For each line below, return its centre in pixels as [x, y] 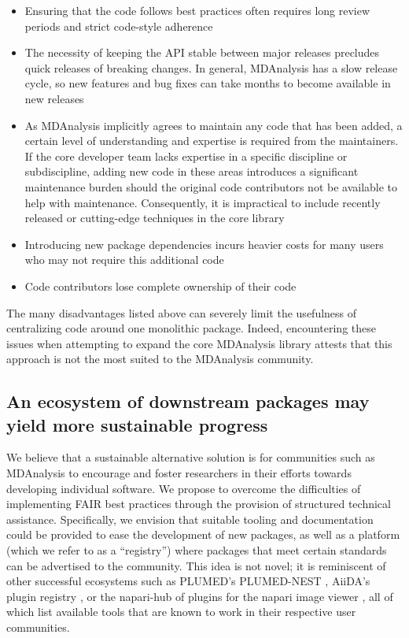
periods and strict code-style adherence [119, 26]
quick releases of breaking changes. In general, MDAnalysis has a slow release [211, 67]
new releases [54, 98]
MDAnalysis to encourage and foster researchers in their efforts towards [179, 473]
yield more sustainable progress [137, 424]
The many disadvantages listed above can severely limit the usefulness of [182, 312]
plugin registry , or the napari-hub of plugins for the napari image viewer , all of [200, 596]
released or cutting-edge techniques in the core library [155, 218]
